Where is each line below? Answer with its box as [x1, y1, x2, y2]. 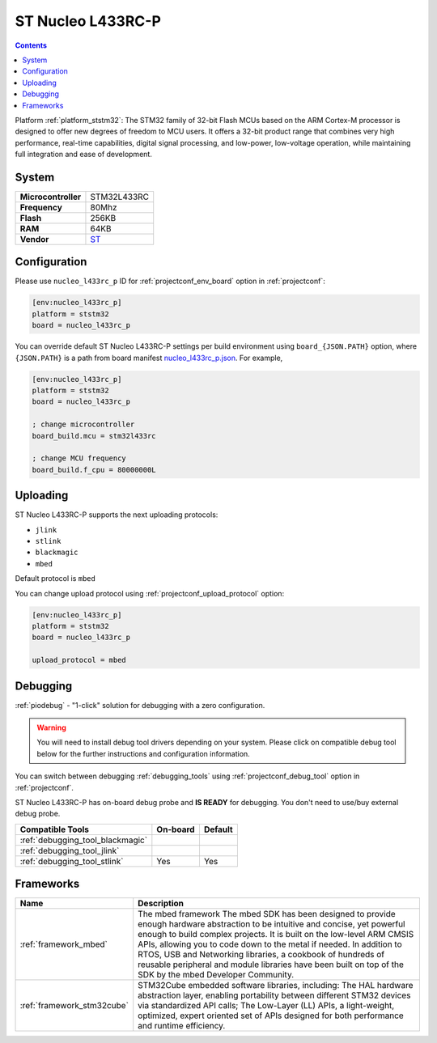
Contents [15, 40, 48, 50]
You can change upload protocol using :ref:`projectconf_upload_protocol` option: [15, 588, 285, 598]
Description [138, 898, 184, 909]
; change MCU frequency [32, 454, 127, 463]
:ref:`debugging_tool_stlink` [19, 855, 124, 867]
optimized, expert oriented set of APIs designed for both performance [138, 1010, 404, 1021]
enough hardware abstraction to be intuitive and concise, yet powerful [138, 918, 405, 930]
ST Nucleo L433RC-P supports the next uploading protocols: [15, 510, 218, 519]
